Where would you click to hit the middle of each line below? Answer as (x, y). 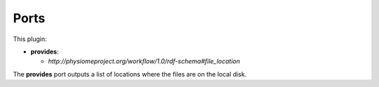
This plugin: (30, 39)
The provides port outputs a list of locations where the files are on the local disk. (130, 74)
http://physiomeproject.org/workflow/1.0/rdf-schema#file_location (144, 61)
